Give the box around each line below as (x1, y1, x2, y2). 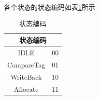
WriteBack (10, 71, 42, 82)
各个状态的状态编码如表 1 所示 (4, 2, 95, 12)
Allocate (14, 83, 39, 94)
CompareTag (7, 59, 45, 69)
